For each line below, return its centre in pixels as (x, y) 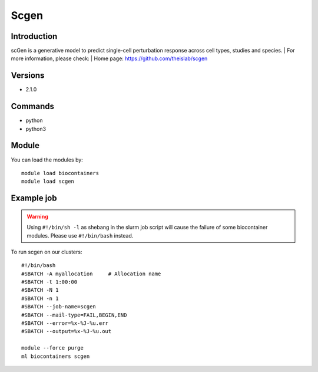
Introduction (34, 36)
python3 (36, 129)
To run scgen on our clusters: (47, 252)
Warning (37, 216)
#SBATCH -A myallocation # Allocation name (91, 274)
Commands (33, 106)
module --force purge (52, 348)
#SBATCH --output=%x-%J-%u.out (67, 331)
